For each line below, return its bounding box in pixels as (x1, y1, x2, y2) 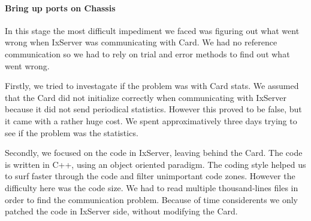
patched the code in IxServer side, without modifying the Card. (5, 205, 238, 217)
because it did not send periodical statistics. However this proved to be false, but (5, 103, 302, 115)
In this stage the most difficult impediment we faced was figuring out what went (5, 24, 300, 36)
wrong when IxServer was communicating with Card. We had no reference (5, 36, 277, 48)
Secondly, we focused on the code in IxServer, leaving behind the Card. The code (5, 146, 303, 159)
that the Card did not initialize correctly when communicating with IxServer (5, 91, 286, 103)
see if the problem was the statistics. (5, 126, 138, 139)
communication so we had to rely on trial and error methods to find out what (5, 47, 290, 60)
